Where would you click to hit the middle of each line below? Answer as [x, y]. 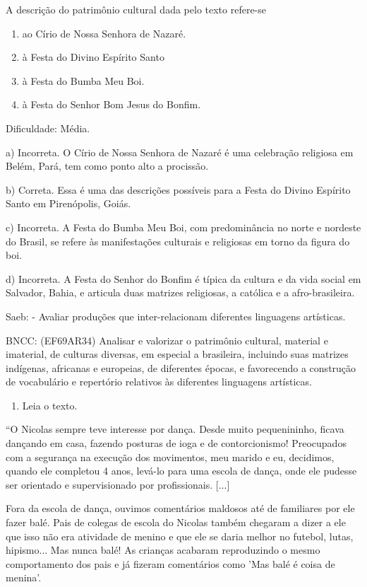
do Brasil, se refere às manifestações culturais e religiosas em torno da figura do [178, 241]
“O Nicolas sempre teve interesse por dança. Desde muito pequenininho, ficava [175, 429]
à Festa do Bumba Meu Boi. [83, 80]
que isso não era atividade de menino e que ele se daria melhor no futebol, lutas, [180, 536]
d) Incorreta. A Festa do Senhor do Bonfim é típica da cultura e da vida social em [183, 278]
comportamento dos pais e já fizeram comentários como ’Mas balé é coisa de [170, 563]
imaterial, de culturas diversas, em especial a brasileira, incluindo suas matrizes [177, 354]
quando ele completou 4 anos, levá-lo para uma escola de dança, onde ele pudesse [181, 471]
